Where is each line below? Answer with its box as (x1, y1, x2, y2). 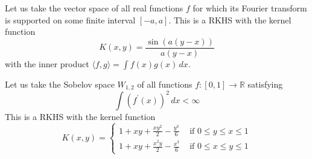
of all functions (137, 77, 193, 90)
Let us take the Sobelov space (5, 77, 115, 90)
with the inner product (5, 57, 89, 70)
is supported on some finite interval (5, 13, 136, 26)
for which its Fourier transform (193, 2, 307, 14)
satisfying (247, 77, 283, 90)
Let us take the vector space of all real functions (5, 2, 183, 14)
